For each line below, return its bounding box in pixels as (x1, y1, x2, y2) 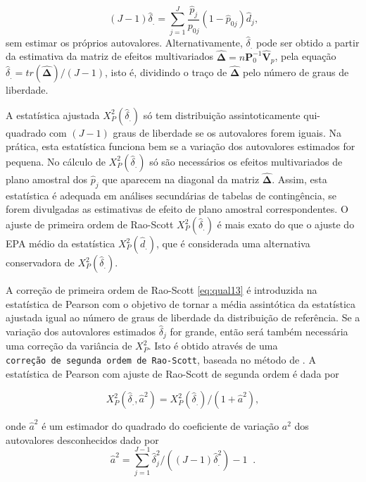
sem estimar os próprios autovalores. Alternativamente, (6, 35, 243, 49)
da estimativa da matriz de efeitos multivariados (6, 49, 214, 63)
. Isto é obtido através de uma (148, 338, 278, 353)
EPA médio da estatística (6, 236, 115, 251)
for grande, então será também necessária (170, 323, 348, 338)
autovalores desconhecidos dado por (6, 432, 159, 447)
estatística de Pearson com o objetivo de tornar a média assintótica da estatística (6, 296, 356, 311)
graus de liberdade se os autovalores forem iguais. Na (113, 125, 341, 140)
